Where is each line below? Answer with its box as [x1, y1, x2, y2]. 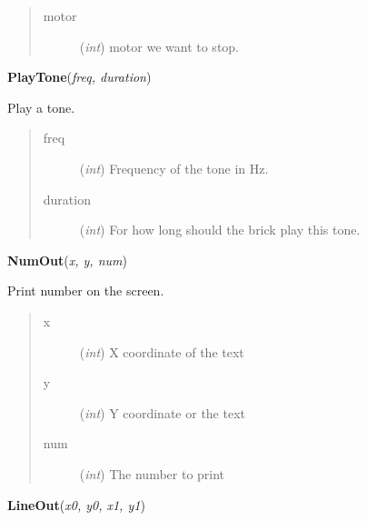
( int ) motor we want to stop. [79, 36, 239, 55]
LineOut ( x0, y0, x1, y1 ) [7, 495, 145, 514]
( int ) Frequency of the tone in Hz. [79, 158, 269, 177]
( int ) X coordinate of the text [79, 342, 244, 361]
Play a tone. [7, 97, 75, 116]
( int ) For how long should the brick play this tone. [79, 220, 361, 239]
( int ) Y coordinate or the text [79, 403, 245, 422]
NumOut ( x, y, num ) [7, 250, 127, 269]
